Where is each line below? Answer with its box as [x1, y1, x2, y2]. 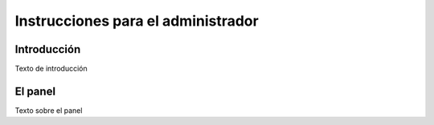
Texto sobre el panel [14, 105, 83, 115]
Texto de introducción [14, 64, 88, 74]
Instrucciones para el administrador [14, 12, 259, 30]
